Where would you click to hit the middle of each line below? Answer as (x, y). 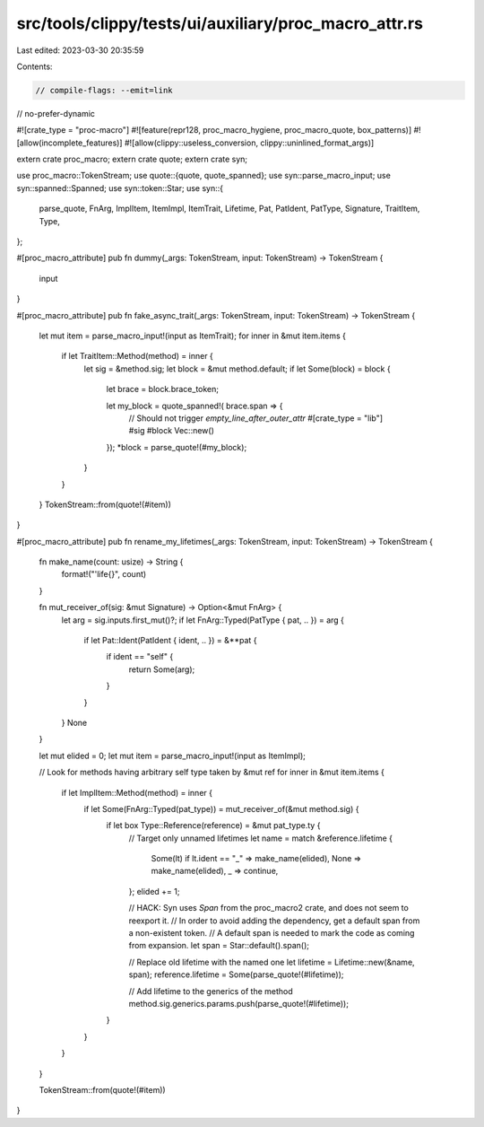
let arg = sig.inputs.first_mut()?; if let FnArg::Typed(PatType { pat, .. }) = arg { (203, 620)
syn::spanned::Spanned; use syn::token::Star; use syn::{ (120, 188)
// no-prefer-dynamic (56, 113)
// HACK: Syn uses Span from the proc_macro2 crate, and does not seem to (269, 908)
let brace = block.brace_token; (163, 389)
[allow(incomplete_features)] (69, 143)
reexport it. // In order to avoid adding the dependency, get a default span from (274, 921)
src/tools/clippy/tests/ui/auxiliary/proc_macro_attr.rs (220, 23)
